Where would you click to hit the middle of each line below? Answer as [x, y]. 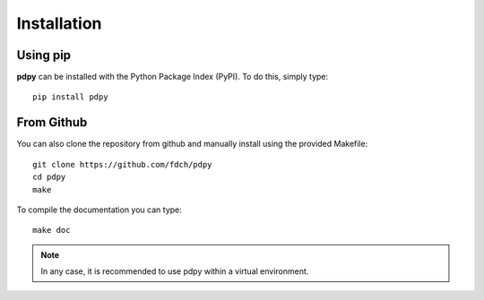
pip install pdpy [70, 97]
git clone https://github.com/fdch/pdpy [122, 164]
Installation [59, 23]
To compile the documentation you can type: [99, 210]
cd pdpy [49, 177]
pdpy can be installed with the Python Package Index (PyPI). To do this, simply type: [173, 77]
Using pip [44, 55]
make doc [52, 230]
